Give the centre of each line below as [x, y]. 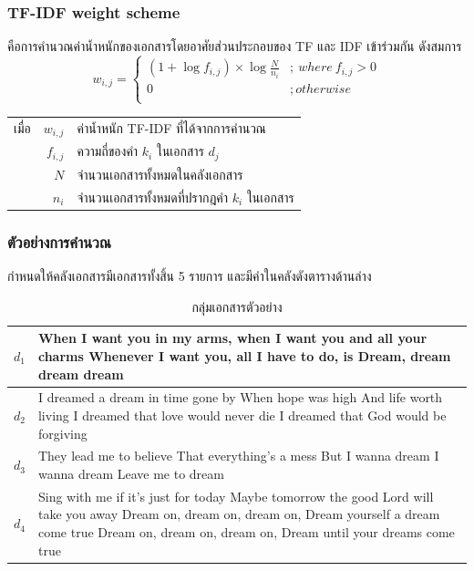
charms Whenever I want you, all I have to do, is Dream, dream [244, 355]
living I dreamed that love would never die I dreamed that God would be [242, 415]
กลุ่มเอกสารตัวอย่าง [237, 306]
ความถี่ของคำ [108, 151]
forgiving [62, 433]
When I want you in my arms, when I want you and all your [232, 338]
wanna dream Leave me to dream [131, 474]
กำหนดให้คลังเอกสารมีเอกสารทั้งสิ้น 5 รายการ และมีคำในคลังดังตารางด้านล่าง [190, 276]
